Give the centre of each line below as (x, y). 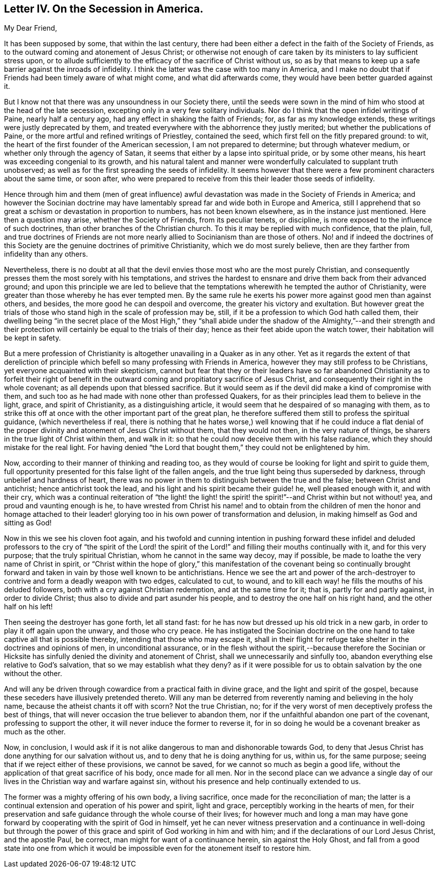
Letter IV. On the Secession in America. (104, 9)
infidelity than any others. (46, 254)
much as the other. (35, 732)
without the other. (33, 674)
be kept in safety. (33, 338)
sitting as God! (28, 523)
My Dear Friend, (31, 28)
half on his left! (29, 607)
